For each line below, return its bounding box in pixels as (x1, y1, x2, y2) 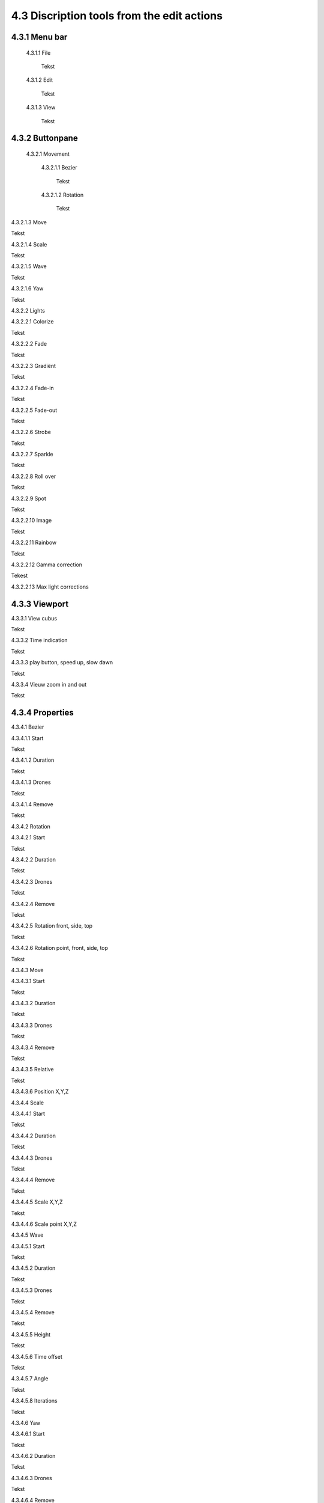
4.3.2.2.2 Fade (11, 340, 47, 347)
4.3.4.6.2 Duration (11, 1452, 56, 1460)
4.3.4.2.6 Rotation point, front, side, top (11, 944, 108, 952)
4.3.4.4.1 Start (11, 1110, 45, 1117)
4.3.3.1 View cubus (11, 614, 57, 622)
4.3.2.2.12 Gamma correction (11, 561, 83, 568)
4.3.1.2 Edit (26, 76, 53, 84)
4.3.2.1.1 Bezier (41, 164, 77, 171)
